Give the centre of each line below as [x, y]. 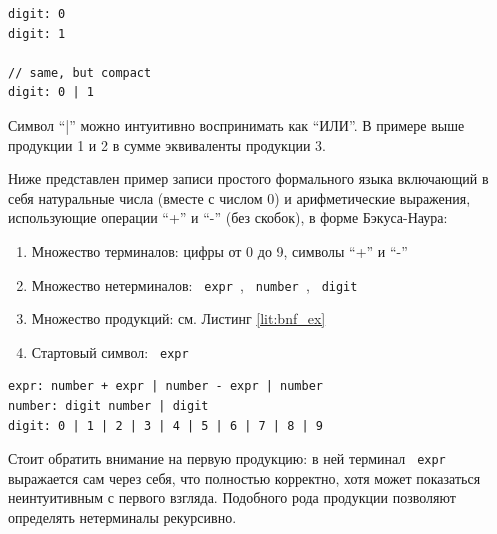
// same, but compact [80, 72]
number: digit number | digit [108, 406]
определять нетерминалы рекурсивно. [122, 517]
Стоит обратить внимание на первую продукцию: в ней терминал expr [227, 458]
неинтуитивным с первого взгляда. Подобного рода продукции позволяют [232, 497]
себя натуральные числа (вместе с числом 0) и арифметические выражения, [239, 197]
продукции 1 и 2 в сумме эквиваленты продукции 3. [167, 144]
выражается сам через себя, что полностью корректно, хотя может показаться [244, 477]
